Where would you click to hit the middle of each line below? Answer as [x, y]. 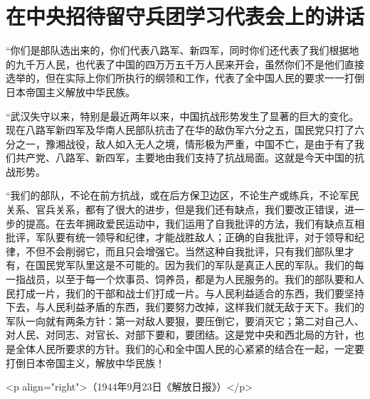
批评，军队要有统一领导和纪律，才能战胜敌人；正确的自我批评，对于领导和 [180, 237]
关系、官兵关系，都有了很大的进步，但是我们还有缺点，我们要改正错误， [175, 209]
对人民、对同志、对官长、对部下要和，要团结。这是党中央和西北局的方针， [180, 335]
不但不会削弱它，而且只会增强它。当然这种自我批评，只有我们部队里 [185, 251]
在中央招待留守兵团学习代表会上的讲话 [185, 16]
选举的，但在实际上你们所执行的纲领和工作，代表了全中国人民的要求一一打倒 [185, 78]
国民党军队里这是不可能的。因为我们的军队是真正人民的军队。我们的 [195, 265]
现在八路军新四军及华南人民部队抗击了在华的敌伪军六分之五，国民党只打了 [180, 130]
